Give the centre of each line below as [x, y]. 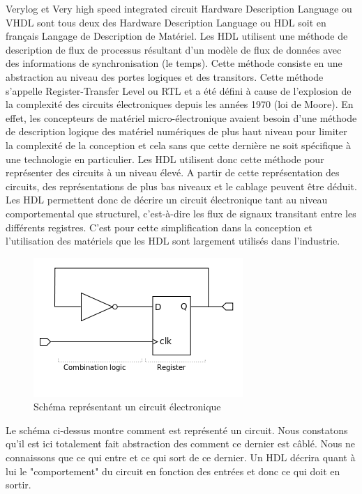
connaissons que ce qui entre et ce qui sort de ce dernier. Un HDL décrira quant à [181, 457]
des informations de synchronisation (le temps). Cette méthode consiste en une [174, 63]
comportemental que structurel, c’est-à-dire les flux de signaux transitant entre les [181, 213]
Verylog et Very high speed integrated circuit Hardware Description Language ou [179, 8]
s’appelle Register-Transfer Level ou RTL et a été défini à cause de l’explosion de [179, 90]
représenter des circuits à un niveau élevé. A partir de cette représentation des [173, 172]
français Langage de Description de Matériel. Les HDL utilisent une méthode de [177, 36]
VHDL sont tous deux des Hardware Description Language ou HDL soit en [166, 22]
